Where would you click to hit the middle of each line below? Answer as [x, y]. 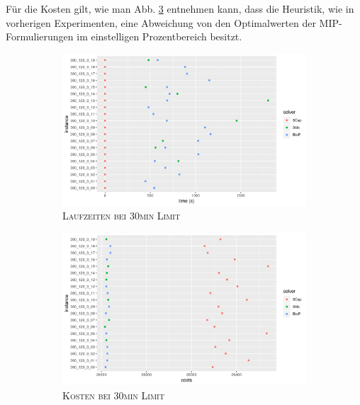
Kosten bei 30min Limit [113, 395]
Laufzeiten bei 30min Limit [122, 216]
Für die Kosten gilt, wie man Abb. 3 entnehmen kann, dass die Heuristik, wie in [180, 8]
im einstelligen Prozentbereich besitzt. [159, 36]
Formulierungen [40, 36]
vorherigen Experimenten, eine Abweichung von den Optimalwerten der [161, 22]
